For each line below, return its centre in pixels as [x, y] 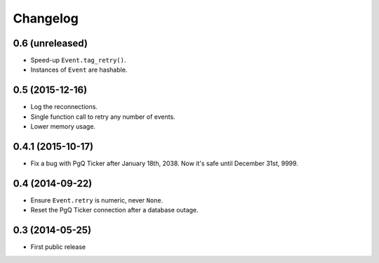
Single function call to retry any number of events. [103, 117]
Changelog [46, 18]
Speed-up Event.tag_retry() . [78, 60]
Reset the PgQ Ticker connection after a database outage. [115, 210]
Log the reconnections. [64, 107]
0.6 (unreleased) [50, 43]
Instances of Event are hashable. [79, 70]
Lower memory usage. [63, 127]
